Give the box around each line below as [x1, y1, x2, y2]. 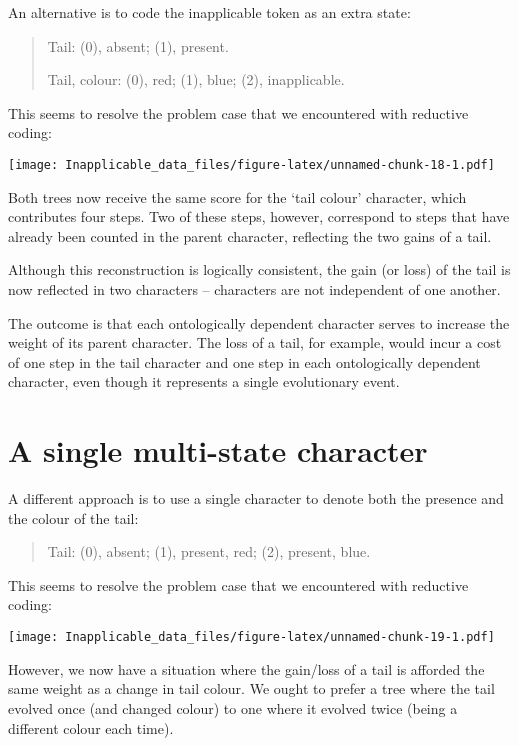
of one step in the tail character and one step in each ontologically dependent [8, 351, 481, 372]
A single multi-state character [8, 430, 428, 471]
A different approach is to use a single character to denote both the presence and [8, 488, 504, 509]
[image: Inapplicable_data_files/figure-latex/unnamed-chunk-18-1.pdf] [8, 157, 495, 172]
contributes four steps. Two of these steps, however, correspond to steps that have [8, 206, 510, 227]
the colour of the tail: [8, 507, 139, 528]
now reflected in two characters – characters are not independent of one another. [8, 279, 501, 299]
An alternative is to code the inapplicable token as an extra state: [8, 2, 411, 22]
